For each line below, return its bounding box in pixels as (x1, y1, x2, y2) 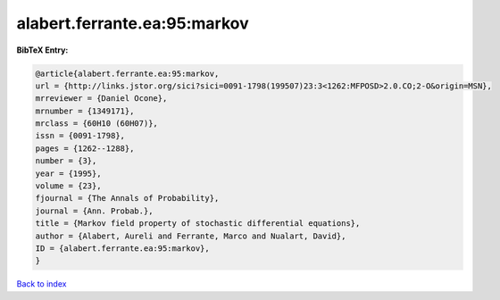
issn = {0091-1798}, (35, 130, 125, 141)
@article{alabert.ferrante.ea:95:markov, (35, 68, 220, 79)
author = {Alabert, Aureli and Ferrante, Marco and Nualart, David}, (35, 230, 346, 241)
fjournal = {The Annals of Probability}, (35, 193, 220, 204)
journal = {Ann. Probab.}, (35, 205, 154, 216)
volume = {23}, (35, 181, 102, 191)
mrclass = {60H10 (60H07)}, (35, 119, 158, 129)
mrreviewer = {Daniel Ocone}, (35, 94, 168, 104)
